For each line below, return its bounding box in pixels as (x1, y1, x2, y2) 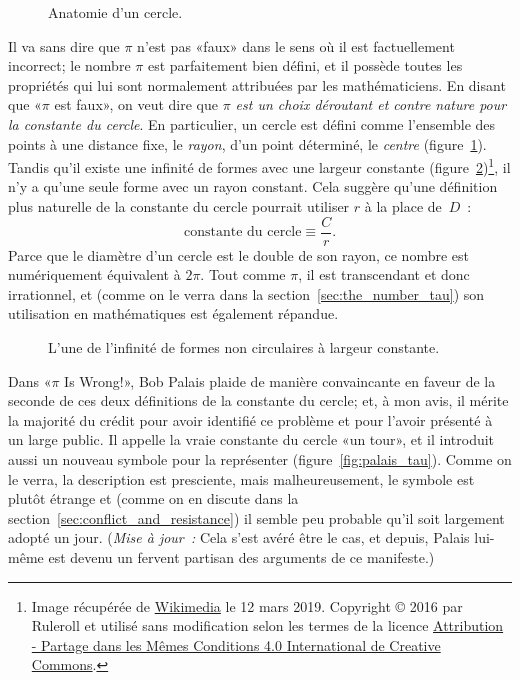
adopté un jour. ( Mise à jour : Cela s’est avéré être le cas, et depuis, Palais (8, 527, 470, 548)
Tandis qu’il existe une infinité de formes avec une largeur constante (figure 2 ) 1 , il (8, 154, 511, 177)
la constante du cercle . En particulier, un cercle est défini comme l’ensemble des (8, 113, 496, 134)
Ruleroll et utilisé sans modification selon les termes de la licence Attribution (31, 615, 504, 636)
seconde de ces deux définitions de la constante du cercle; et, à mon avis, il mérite (8, 390, 509, 411)
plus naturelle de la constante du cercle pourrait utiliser (8, 196, 350, 216)
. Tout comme (200, 264, 286, 285)
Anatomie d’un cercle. (48, 2, 183, 22)
